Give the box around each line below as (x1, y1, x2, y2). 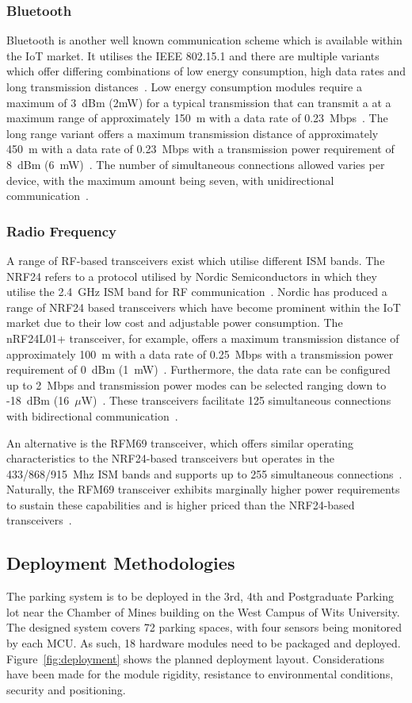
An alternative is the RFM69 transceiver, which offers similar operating (6, 434, 354, 451)
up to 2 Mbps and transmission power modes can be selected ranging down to (6, 376, 387, 393)
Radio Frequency (6, 221, 117, 240)
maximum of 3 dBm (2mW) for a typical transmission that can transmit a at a (6, 94, 391, 110)
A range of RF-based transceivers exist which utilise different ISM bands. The (6, 252, 385, 268)
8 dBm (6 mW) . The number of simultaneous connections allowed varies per (6, 156, 385, 172)
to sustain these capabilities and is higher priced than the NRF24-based (6, 496, 355, 513)
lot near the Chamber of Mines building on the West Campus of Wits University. (6, 603, 400, 620)
